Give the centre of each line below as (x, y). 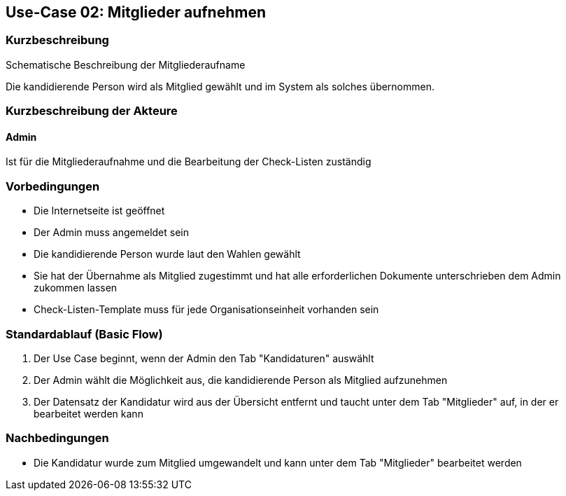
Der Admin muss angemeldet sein (111, 233)
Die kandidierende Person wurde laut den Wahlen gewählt (167, 254)
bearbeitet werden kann (89, 413)
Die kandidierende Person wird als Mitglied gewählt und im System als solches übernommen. (220, 86)
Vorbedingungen (53, 186)
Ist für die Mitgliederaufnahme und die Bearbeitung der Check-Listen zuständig (189, 162)
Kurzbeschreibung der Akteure (92, 111)
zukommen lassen (76, 288)
